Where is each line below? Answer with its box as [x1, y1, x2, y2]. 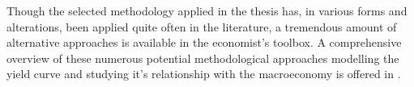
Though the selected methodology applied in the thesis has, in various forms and [6, 2, 408, 19]
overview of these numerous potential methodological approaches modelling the [6, 49, 399, 66]
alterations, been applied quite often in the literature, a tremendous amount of [6, 18, 397, 35]
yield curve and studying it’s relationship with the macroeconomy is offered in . [6, 65, 401, 82]
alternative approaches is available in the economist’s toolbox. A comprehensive [6, 34, 402, 51]
